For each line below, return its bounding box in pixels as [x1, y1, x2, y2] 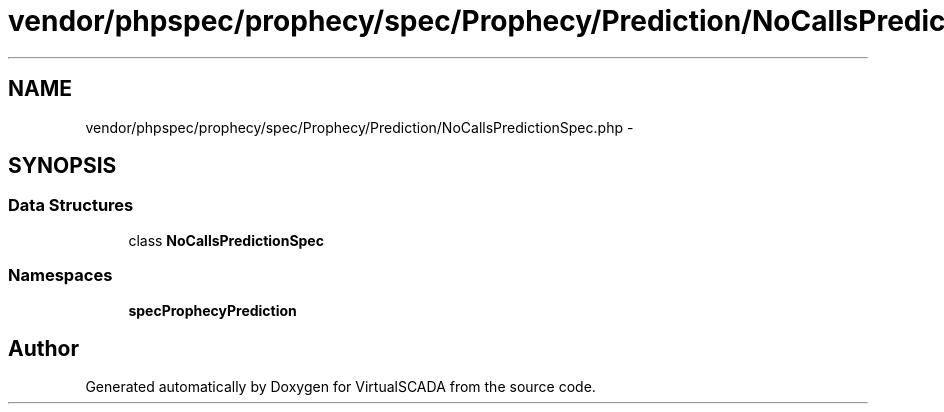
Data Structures [8, 195, 134, 216]
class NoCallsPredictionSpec [128, 231, 324, 249]
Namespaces [8, 265, 113, 286]
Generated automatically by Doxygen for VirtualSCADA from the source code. [85, 378, 596, 396]
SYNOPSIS [8, 153, 117, 179]
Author [8, 335, 79, 361]
